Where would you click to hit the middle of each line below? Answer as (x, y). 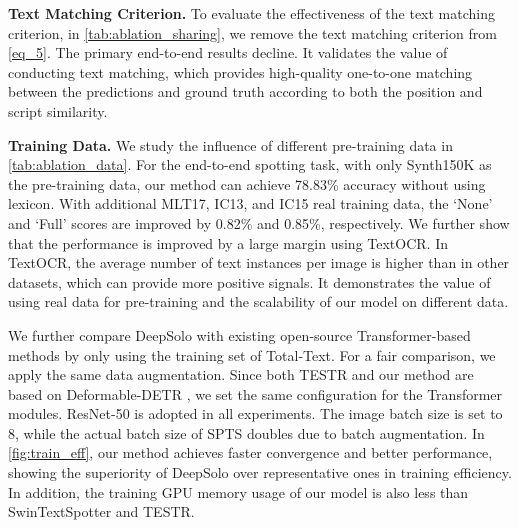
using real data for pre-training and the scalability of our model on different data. (258, 301)
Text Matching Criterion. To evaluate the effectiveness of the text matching (252, 13)
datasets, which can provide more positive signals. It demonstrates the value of (249, 281)
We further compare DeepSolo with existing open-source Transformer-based (239, 334)
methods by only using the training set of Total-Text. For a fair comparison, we (252, 354)
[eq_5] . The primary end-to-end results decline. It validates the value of (228, 52)
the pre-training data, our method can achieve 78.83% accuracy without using (247, 183)
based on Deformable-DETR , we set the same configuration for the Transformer (255, 393)
